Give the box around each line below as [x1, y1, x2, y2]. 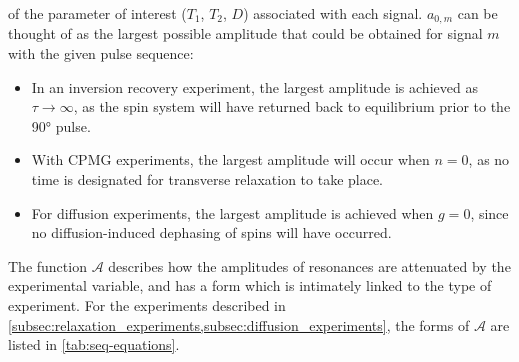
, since [470, 202, 509, 223]
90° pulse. [31, 115, 91, 136]
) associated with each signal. [243, 3, 423, 23]
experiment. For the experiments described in [8, 294, 286, 315]
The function [8, 255, 87, 276]
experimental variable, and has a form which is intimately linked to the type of [8, 275, 492, 296]
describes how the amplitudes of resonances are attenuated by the [108, 255, 511, 276]
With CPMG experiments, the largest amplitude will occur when [31, 149, 430, 170]
